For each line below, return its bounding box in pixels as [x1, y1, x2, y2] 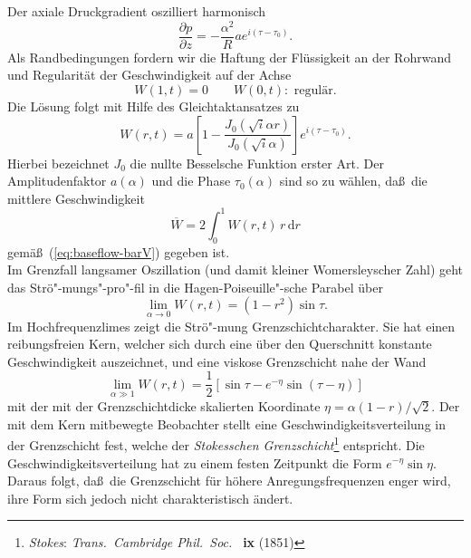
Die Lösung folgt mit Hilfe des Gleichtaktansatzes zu [7, 96, 300, 115]
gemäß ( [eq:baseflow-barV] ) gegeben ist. [7, 242, 230, 261]
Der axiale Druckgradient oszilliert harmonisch [7, 2, 266, 20]
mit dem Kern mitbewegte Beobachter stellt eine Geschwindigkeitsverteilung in [7, 414, 446, 433]
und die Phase [151, 171, 231, 190]
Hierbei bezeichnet [7, 153, 110, 172]
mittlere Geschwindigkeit [7, 188, 145, 207]
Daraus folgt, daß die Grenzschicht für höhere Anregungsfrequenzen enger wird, [7, 471, 451, 490]
